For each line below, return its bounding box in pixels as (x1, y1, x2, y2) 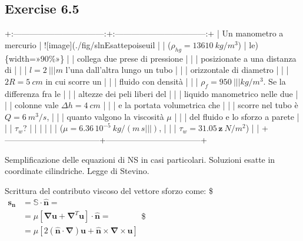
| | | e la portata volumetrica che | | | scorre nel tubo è (103, 99, 298, 111)
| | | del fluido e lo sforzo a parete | (174, 110, 299, 122)
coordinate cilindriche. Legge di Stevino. (5, 165, 149, 177)
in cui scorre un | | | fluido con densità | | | (45, 75, 198, 87)
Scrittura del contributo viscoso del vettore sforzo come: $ (5, 184, 213, 196)
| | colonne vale (5, 99, 59, 111)
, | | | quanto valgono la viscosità (46, 110, 164, 122)
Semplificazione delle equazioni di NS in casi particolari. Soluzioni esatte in (5, 153, 275, 165)
